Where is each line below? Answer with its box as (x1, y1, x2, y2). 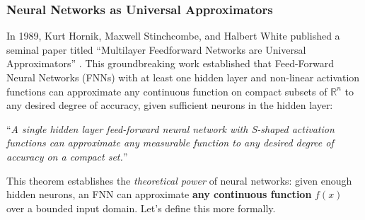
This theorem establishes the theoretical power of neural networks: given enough (6, 173, 352, 187)
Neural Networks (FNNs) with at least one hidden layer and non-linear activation (6, 70, 360, 84)
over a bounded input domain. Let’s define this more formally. (6, 200, 276, 215)
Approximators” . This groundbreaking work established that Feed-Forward (6, 56, 335, 71)
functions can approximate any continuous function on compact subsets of (6, 83, 328, 98)
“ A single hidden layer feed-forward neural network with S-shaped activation (6, 121, 335, 136)
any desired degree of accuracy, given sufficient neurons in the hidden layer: (6, 98, 333, 112)
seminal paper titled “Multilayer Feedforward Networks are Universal (6, 42, 306, 57)
